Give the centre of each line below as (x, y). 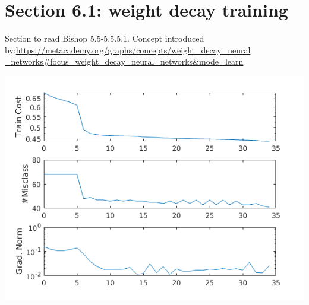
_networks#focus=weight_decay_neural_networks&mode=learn (124, 61)
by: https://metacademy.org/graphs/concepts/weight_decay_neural (128, 50)
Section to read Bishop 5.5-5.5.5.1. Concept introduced (105, 38)
